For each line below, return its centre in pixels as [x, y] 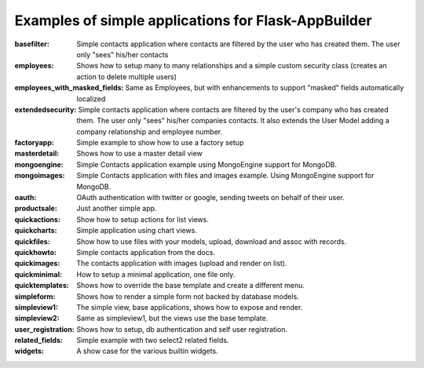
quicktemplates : [42, 286]
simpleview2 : [37, 319]
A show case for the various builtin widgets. [148, 351]
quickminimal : [38, 274]
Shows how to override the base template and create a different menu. [191, 286]
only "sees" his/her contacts [122, 54]
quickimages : [37, 264]
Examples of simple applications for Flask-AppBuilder [193, 20]
